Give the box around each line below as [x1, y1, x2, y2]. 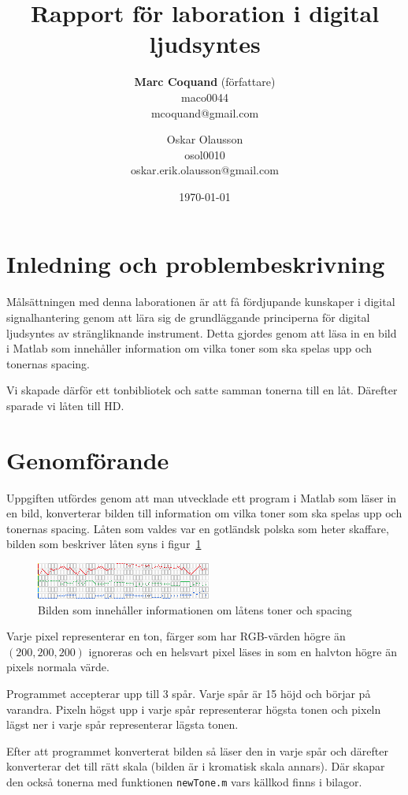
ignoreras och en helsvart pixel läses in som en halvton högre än [88, 643, 397, 659]
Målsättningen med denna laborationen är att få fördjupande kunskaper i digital [6, 293, 395, 310]
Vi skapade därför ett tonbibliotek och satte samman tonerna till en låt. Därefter [6, 382, 398, 398]
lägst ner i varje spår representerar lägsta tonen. [6, 716, 239, 733]
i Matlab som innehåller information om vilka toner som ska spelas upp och [6, 340, 373, 356]
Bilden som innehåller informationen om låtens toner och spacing [38, 601, 352, 618]
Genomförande [6, 443, 169, 476]
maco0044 [181, 88, 228, 105]
